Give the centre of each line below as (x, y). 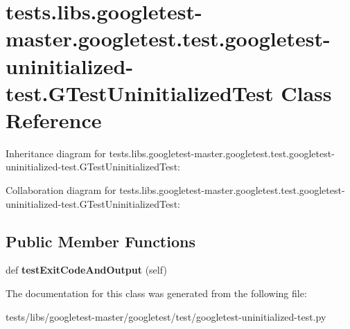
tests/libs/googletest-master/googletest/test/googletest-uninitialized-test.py (166, 316)
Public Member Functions (100, 241)
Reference (54, 119)
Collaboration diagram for (61, 190)
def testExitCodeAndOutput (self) (86, 270)
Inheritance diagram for (56, 153)
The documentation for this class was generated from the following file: (156, 293)
